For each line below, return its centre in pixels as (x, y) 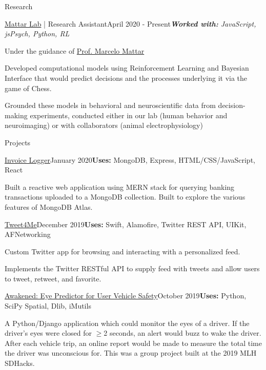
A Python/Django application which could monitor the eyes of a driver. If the (127, 323)
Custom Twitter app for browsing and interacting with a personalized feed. (122, 251)
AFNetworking (28, 234)
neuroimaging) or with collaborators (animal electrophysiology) (104, 125)
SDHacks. (20, 363)
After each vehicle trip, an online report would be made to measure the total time (133, 343)
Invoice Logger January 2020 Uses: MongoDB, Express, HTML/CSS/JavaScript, (130, 159)
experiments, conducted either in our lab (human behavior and (129, 115)
